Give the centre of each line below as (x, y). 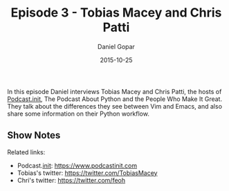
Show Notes (34, 135)
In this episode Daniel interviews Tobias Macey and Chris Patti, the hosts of (114, 91)
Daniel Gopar (116, 46)
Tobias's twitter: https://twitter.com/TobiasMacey (87, 173)
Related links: (26, 152)
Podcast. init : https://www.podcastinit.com (77, 165)
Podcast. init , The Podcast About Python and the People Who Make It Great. (115, 99)
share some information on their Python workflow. (79, 113)
